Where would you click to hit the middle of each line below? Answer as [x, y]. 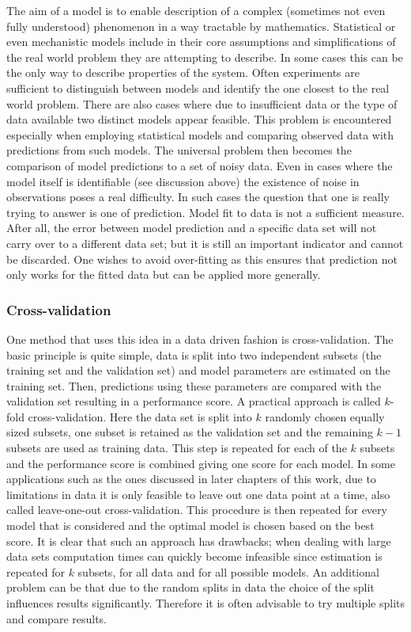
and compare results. [57, 618]
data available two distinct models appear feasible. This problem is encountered [199, 119]
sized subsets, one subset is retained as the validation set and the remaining [190, 432]
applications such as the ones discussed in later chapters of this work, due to [191, 479]
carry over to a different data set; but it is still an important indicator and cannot [205, 243]
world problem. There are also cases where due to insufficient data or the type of [202, 103]
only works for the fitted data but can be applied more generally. [164, 274]
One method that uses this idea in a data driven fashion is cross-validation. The [200, 339]
